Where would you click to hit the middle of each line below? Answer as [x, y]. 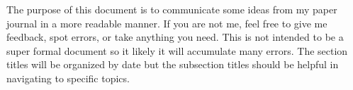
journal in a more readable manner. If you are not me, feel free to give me [167, 23]
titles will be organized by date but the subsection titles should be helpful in [173, 64]
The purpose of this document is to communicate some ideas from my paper [172, 9]
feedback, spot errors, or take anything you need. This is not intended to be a [175, 37]
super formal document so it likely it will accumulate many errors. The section [177, 50]
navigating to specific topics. [68, 78]
